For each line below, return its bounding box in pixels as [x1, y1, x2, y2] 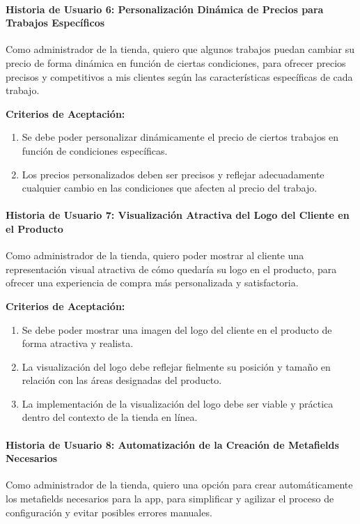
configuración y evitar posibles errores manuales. [6, 504, 212, 519]
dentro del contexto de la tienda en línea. [22, 410, 198, 424]
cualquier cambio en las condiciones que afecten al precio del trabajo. [22, 180, 318, 195]
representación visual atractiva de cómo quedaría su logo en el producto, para [6, 261, 337, 276]
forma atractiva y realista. [22, 336, 134, 350]
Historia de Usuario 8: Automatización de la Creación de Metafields [6, 437, 339, 452]
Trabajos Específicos [6, 15, 105, 30]
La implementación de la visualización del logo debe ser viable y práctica [22, 396, 334, 410]
